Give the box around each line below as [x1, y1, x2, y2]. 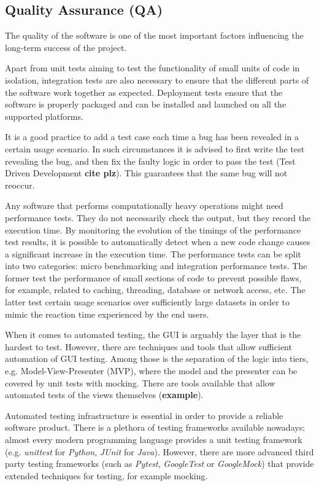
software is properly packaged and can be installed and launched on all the [5, 98, 286, 111]
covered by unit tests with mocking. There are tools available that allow [5, 376, 275, 389]
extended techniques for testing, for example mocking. [5, 469, 208, 482]
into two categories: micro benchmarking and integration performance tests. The [5, 259, 307, 272]
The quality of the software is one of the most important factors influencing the [5, 29, 304, 42]
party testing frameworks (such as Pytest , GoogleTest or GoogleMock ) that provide [5, 457, 314, 470]
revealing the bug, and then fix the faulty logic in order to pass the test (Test [5, 154, 296, 167]
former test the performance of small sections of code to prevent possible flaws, [5, 271, 302, 284]
